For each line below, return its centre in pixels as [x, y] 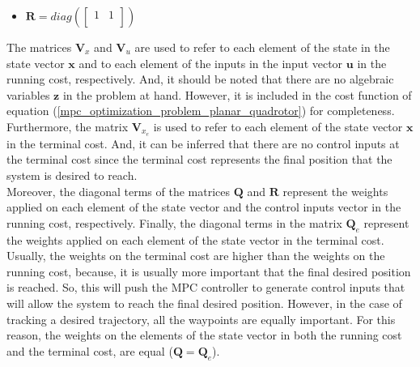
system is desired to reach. [72, 175]
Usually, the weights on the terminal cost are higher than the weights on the [196, 256]
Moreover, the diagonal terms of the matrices [119, 191]
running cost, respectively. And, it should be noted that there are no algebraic [200, 79]
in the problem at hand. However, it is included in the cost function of [237, 94]
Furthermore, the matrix [68, 126]
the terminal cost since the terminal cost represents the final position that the [199, 159]
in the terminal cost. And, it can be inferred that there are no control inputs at [203, 143]
